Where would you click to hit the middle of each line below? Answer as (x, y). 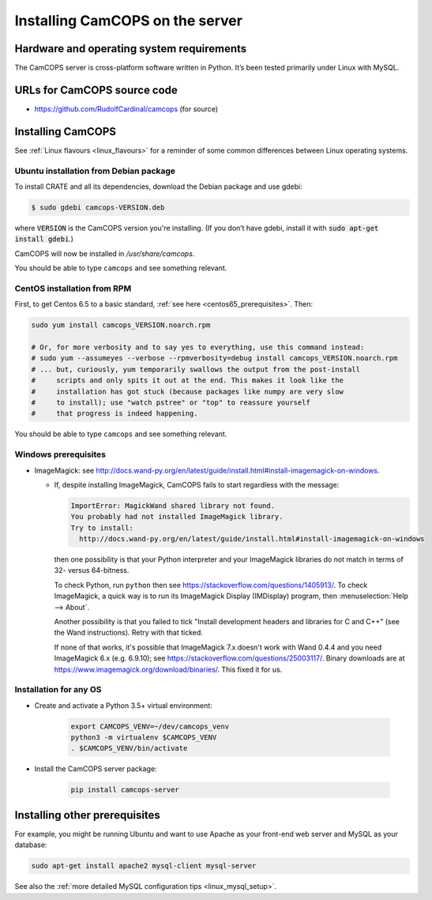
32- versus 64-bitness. (92, 571)
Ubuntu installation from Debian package (95, 171)
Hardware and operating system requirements (131, 49)
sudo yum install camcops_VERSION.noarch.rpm (121, 325)
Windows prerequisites (60, 454)
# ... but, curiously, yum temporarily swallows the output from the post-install (196, 369)
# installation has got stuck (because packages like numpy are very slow (187, 392)
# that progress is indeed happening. (115, 414)
